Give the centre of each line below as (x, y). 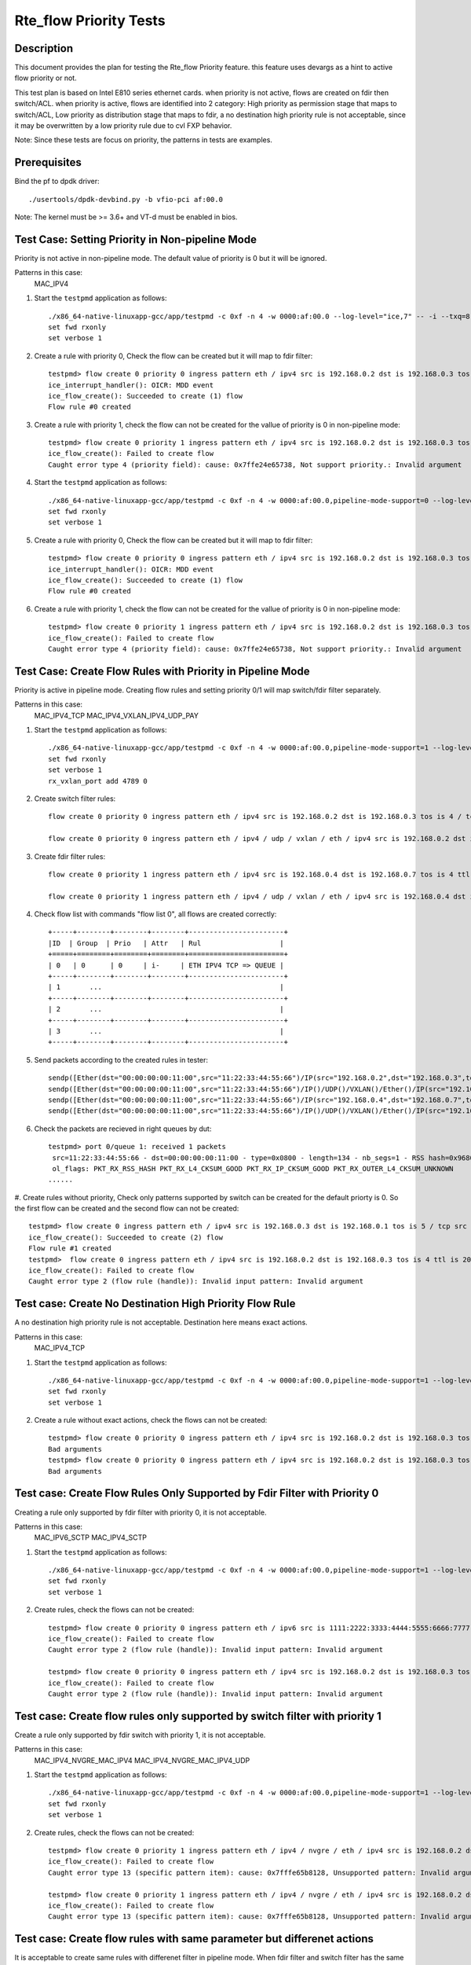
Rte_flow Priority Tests (90, 20)
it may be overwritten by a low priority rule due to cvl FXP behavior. (123, 126)
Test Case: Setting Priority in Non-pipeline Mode (135, 239)
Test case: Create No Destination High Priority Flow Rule (155, 1304)
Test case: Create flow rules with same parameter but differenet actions (194, 1939)
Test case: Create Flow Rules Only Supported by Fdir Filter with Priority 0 (197, 1493)
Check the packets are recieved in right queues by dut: (123, 1129)
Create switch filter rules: (75, 799)
